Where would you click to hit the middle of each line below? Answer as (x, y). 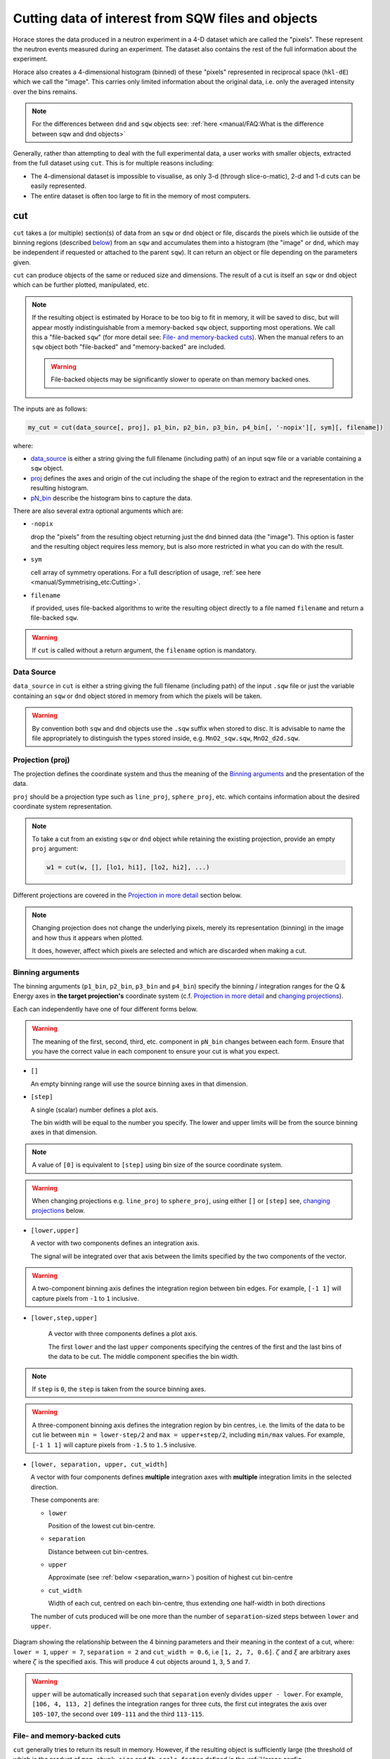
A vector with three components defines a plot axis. (123, 1334)
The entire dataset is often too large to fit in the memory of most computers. (141, 196)
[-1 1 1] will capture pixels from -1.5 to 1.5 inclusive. (114, 1444)
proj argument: (55, 849)
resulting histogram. (60, 488)
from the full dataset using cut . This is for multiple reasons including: (113, 163)
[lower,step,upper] (64, 1318)
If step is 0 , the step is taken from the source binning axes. (119, 1389)
